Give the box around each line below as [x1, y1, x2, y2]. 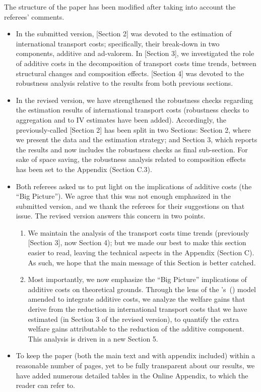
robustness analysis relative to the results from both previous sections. [16, 78, 233, 88]
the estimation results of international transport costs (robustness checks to [16, 104, 249, 115]
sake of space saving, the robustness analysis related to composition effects [16, 154, 246, 164]
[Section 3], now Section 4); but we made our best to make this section [28, 237, 246, 248]
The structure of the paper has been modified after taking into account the [4, 2, 236, 12]
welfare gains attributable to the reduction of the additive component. [28, 323, 244, 334]
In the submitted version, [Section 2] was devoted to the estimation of [16, 28, 232, 39]
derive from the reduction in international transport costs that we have [28, 304, 247, 314]
